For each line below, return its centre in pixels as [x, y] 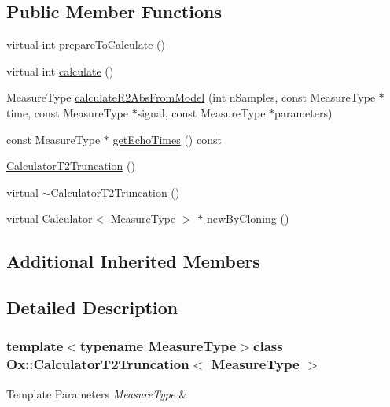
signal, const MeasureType [201, 112]
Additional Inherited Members [133, 261]
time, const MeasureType [67, 112]
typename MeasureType [158, 346]
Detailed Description [92, 307]
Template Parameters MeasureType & [97, 393]
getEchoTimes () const [167, 139]
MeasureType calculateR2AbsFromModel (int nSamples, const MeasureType [191, 97]
